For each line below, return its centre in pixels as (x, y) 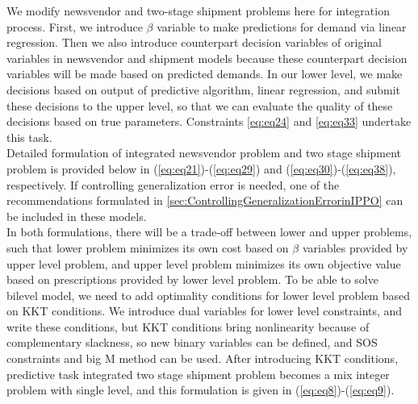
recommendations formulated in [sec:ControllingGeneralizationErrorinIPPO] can (205, 200)
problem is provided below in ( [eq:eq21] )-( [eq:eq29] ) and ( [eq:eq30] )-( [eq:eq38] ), (201, 168)
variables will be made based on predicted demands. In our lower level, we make (205, 74)
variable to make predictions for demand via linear (282, 26)
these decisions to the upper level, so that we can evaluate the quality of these (200, 105)
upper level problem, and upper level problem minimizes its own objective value (204, 263)
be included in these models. (77, 216)
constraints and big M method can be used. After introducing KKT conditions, (203, 358)
